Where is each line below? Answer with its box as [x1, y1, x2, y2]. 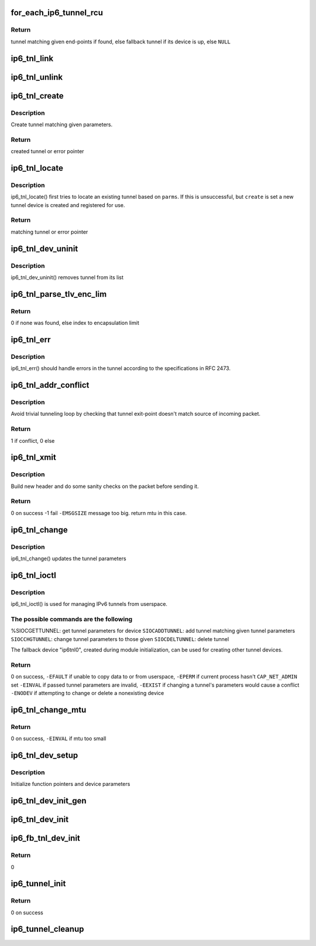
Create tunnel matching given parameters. [11, 121, 113, 128]
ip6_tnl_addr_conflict [11, 380, 90, 390]
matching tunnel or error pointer [11, 228, 88, 235]
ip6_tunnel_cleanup [11, 924, 84, 934]
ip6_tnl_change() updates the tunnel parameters [11, 555, 126, 562]
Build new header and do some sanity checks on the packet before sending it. [11, 483, 199, 490]
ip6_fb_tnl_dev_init [11, 833, 80, 843]
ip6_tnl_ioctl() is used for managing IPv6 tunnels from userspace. [11, 601, 168, 608]
